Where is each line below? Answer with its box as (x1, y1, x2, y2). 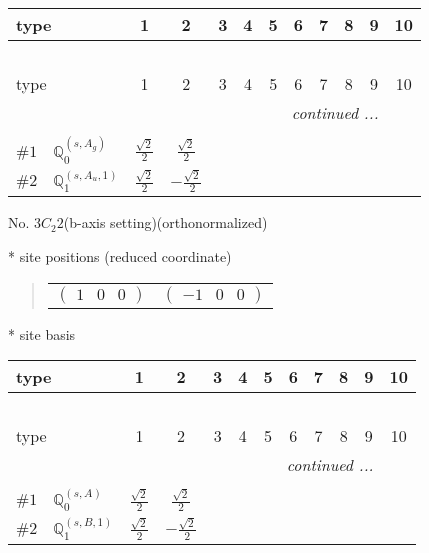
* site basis (8, 323, 76, 344)
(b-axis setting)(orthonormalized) (63, 212, 268, 233)
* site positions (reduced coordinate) (8, 246, 232, 267)
